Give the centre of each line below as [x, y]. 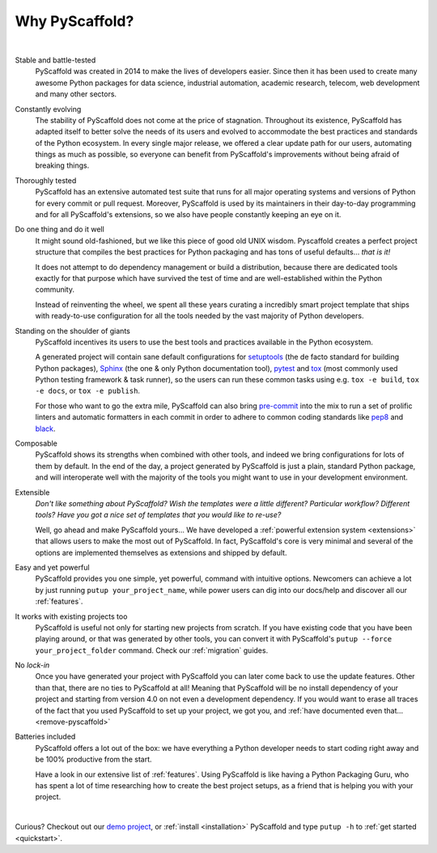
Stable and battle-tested [55, 60]
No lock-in [32, 665]
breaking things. [62, 165]
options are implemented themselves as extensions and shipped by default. [161, 552]
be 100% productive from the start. [94, 759]
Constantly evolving [48, 109]
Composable [36, 444]
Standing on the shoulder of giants [73, 331]
